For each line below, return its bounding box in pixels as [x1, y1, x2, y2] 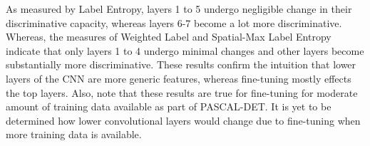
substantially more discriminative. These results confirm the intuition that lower [6, 57, 356, 72]
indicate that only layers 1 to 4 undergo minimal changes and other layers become [6, 43, 364, 58]
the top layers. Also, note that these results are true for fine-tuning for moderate [6, 85, 358, 100]
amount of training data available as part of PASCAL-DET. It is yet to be [6, 99, 332, 114]
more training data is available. [6, 127, 142, 142]
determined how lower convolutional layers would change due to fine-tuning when [6, 113, 361, 127]
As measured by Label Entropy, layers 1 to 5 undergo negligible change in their [6, 1, 352, 16]
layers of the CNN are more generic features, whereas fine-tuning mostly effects [6, 71, 351, 85]
